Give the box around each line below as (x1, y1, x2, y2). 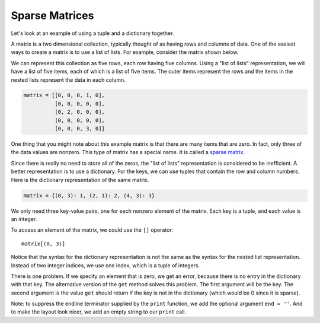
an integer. (11, 215, 37, 222)
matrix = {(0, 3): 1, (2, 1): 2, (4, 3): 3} (23, 192, 155, 199)
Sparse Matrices (11, 9, 94, 22)
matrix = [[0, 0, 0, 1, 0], (23, 92, 105, 99)
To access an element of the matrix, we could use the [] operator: (11, 226, 174, 234)
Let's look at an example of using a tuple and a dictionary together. (11, 30, 174, 37)
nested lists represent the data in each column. (11, 76, 126, 83)
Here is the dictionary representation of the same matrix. (11, 176, 149, 183)
